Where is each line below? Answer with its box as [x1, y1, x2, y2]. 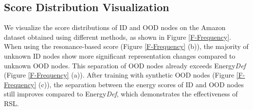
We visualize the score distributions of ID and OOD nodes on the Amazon [4, 22, 226, 32]
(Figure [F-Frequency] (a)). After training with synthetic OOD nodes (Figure [4, 70, 235, 80]
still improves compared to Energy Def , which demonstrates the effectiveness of [4, 89, 238, 99]
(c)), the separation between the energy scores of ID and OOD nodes [38, 79, 244, 89]
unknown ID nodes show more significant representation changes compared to [4, 50, 235, 61]
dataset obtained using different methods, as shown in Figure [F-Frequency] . [4, 31, 232, 42]
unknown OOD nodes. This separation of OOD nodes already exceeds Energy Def [4, 60, 246, 70]
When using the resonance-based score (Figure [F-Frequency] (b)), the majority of [4, 41, 249, 51]
